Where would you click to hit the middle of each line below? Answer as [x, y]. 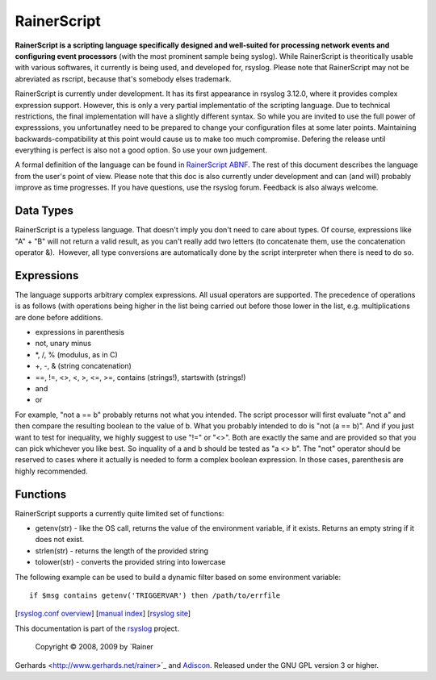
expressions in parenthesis [80, 332]
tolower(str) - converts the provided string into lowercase [130, 562]
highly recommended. [51, 471]
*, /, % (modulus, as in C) [76, 354]
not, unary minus [63, 344]
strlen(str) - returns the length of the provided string [122, 551]
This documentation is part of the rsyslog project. [97, 628]
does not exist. [60, 540]
